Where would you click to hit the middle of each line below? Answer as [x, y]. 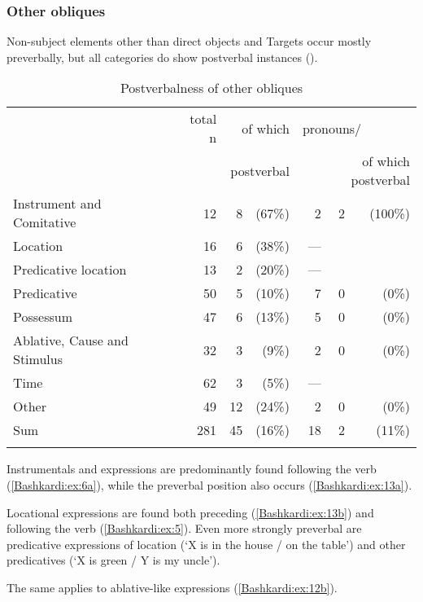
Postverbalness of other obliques [211, 88]
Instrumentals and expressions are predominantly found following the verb [192, 469]
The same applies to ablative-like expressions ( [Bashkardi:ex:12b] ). [172, 587]
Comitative [45, 222]
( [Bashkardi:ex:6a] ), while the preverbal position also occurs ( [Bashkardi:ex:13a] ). [209, 485]
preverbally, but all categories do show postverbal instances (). [162, 57]
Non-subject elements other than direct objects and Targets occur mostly [189, 41]
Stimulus [38, 359]
